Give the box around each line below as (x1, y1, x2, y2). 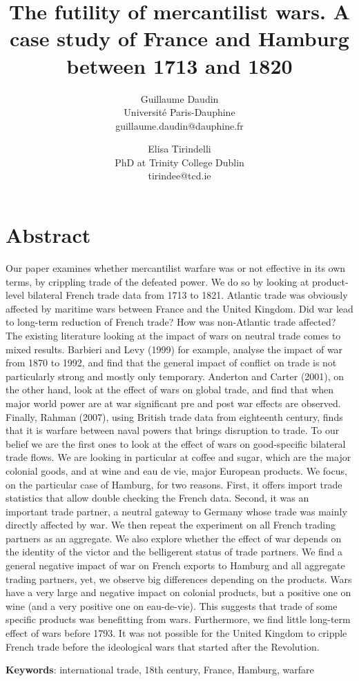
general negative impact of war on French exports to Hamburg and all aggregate (6, 558, 345, 573)
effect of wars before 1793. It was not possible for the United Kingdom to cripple (6, 626, 347, 640)
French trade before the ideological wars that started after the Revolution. (6, 639, 320, 653)
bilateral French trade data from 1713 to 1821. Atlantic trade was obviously (27, 288, 348, 302)
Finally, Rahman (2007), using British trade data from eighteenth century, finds (6, 409, 343, 424)
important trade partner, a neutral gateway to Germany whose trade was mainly (6, 504, 347, 518)
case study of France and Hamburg (10, 24, 349, 52)
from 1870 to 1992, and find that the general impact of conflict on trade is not (6, 355, 337, 370)
